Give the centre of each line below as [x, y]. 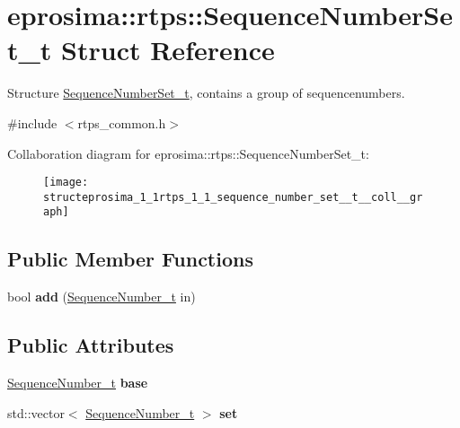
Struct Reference [168, 50]
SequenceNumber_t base [78, 383]
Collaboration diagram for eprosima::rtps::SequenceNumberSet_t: [188, 153]
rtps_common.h [122, 122]
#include [32, 122]
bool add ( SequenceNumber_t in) [102, 297]
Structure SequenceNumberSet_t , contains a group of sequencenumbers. [206, 93]
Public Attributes [91, 345]
